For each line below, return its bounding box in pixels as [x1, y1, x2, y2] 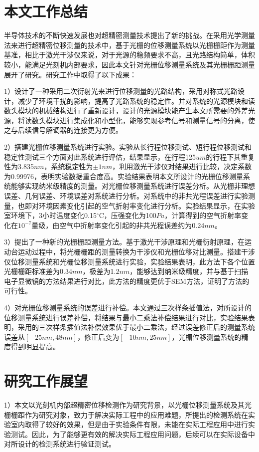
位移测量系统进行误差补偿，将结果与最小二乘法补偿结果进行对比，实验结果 [4, 312, 248, 322]
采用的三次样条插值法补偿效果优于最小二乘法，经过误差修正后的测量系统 [17, 322, 255, 332]
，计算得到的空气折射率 [164, 210, 242, 221]
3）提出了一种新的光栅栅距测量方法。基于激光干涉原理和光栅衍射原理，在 [4, 236, 245, 247]
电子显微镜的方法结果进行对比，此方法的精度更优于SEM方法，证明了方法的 [4, 275, 250, 286]
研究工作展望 [4, 371, 88, 391]
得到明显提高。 [10, 341, 60, 352]
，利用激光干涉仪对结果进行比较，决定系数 [112, 161, 252, 172]
